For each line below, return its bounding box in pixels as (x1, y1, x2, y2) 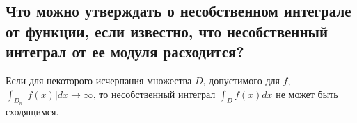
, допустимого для (203, 73, 280, 87)
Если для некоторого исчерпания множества (6, 73, 192, 87)
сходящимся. (6, 104, 59, 118)
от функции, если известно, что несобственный (6, 20, 328, 41)
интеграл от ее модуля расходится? (6, 41, 244, 62)
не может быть (276, 86, 338, 101)
